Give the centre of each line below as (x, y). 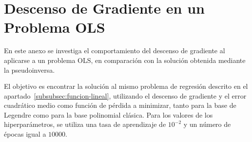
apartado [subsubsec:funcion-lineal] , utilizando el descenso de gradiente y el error (125, 95)
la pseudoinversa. (29, 70)
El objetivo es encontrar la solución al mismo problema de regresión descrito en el (126, 86)
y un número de (207, 124)
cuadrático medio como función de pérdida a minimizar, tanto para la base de (120, 105)
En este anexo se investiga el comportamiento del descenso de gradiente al (115, 51)
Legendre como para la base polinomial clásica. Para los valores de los (108, 114)
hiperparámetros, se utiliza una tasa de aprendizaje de (85, 124)
